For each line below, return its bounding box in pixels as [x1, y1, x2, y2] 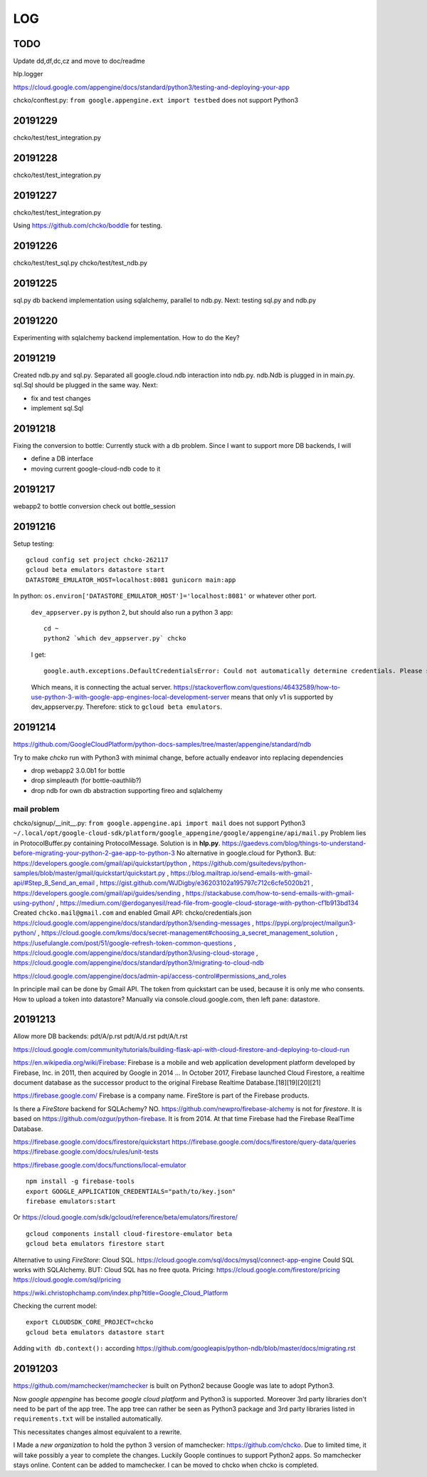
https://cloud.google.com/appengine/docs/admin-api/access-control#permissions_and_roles [13, 971, 287, 980]
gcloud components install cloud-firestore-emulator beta [26, 1230, 233, 1237]
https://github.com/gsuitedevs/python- [192, 859, 307, 867]
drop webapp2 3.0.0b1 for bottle [31, 767, 125, 775]
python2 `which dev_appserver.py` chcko [43, 635, 186, 643]
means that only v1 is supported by [231, 692, 334, 701]
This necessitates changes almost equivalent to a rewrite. [13, 1427, 182, 1436]
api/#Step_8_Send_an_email [13, 879, 95, 887]
